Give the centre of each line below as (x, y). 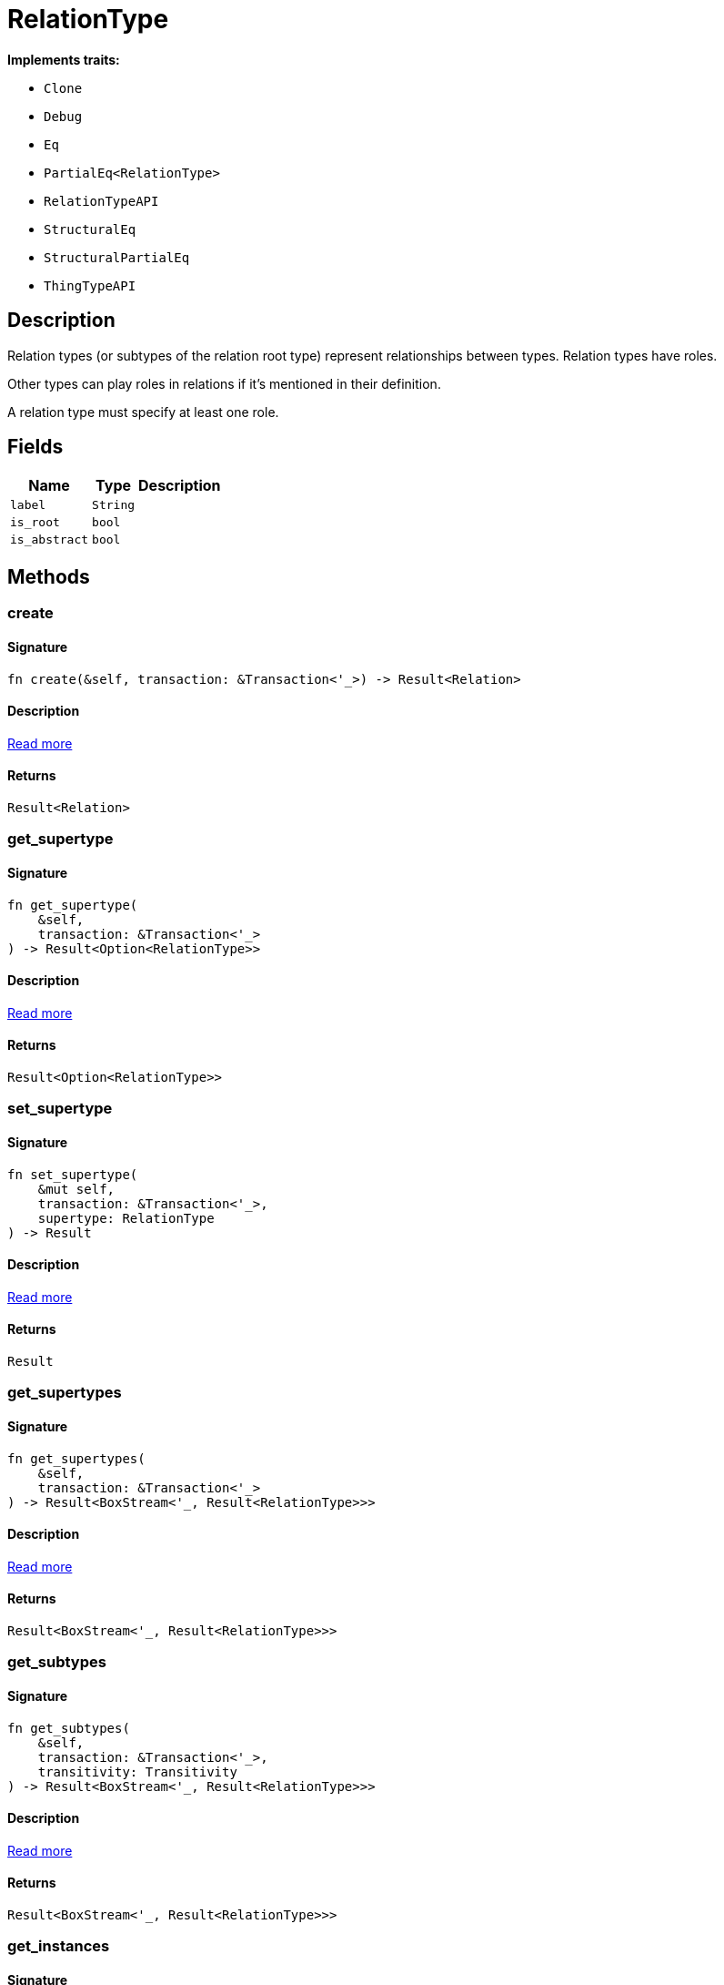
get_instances (59, 1946)
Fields (35, 447)
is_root (35, 523)
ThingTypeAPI (90, 285)
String (114, 505)
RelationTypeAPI (101, 201)
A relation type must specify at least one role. (143, 412)
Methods (49, 576)
